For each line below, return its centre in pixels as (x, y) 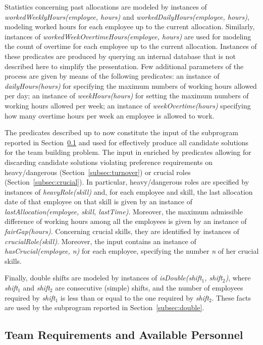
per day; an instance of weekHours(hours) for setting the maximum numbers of (127, 96)
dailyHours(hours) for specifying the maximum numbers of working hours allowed (131, 85)
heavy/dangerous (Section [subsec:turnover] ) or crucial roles (98, 172)
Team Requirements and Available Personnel (124, 335)
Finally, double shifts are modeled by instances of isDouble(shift (103, 278)
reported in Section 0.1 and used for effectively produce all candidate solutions (127, 142)
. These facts (231, 297)
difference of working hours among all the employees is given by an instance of (126, 221)
